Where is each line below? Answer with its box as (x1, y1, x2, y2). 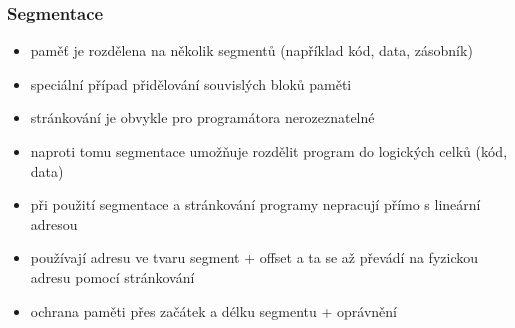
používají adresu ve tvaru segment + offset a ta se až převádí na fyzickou (30, 247, 478, 268)
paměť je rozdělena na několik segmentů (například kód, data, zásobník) (30, 40, 473, 61)
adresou (30, 213, 78, 234)
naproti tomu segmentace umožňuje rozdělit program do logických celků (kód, (30, 141, 508, 161)
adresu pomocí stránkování (30, 266, 195, 287)
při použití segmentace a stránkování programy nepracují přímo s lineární (30, 194, 481, 215)
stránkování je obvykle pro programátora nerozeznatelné (30, 107, 375, 128)
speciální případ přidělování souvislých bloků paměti (30, 73, 352, 94)
